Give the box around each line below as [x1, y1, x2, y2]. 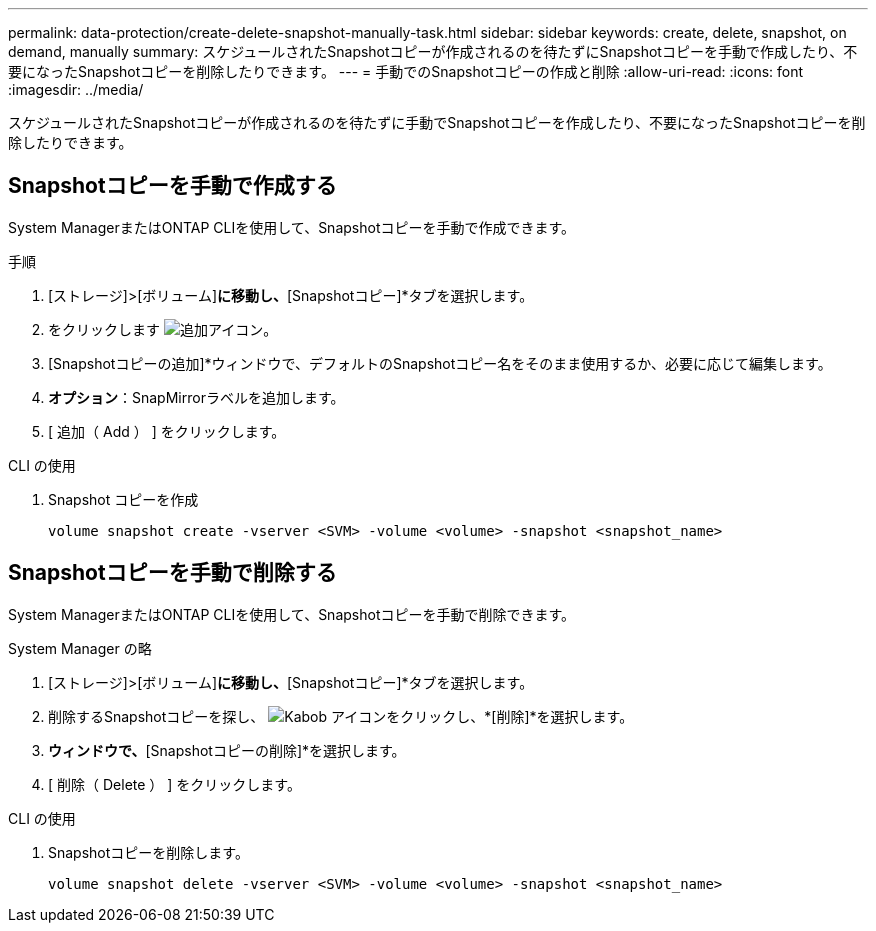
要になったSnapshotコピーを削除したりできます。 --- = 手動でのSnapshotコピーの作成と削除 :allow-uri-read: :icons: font [8, 63, 804, 80]
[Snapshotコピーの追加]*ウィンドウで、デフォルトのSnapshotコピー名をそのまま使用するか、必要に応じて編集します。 [48, 354, 832, 372]
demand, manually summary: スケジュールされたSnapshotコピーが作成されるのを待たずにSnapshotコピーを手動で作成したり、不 [8, 43, 858, 60]
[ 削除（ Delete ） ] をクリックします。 [48, 775, 301, 793]
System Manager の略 [8, 639, 152, 657]
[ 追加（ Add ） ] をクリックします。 [48, 422, 286, 440]
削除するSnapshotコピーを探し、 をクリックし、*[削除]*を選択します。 [48, 707, 634, 725]
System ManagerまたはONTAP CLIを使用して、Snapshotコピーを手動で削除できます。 [8, 605, 576, 623]
